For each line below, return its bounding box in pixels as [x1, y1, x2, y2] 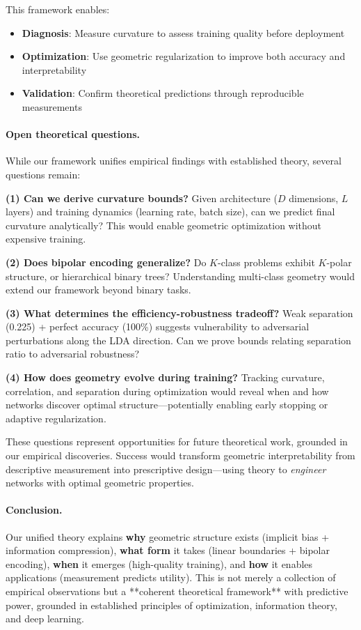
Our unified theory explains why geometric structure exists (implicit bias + [6, 529, 330, 544]
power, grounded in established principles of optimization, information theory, [6, 597, 337, 612]
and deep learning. [6, 611, 84, 626]
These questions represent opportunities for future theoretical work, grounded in [6, 434, 348, 449]
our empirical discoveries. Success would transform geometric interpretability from [6, 448, 355, 463]
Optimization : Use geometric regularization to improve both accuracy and [22, 49, 346, 63]
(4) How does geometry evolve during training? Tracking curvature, [6, 370, 325, 385]
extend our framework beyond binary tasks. [6, 282, 191, 297]
